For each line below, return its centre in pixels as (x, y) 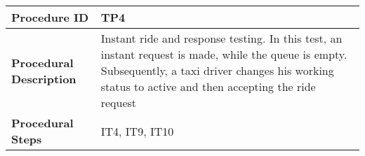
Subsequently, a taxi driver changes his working (217, 70)
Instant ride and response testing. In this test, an (221, 38)
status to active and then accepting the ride (208, 86)
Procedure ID (50, 17)
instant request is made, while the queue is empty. (224, 54)
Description (44, 78)
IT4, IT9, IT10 (137, 131)
